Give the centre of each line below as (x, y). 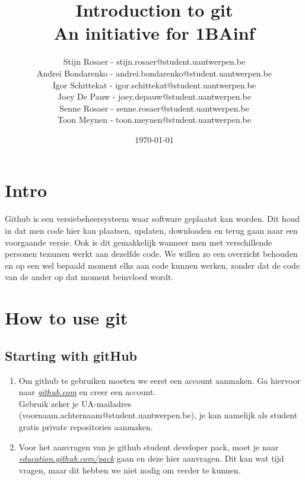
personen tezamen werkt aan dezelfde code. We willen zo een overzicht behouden (151, 254)
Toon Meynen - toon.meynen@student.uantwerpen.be (154, 120)
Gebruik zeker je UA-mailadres (75, 403)
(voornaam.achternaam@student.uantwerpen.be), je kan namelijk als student (158, 415)
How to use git (66, 318)
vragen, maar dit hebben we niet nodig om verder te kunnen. (130, 470)
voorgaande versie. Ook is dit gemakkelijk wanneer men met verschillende (139, 242)
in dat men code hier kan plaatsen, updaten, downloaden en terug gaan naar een (152, 230)
